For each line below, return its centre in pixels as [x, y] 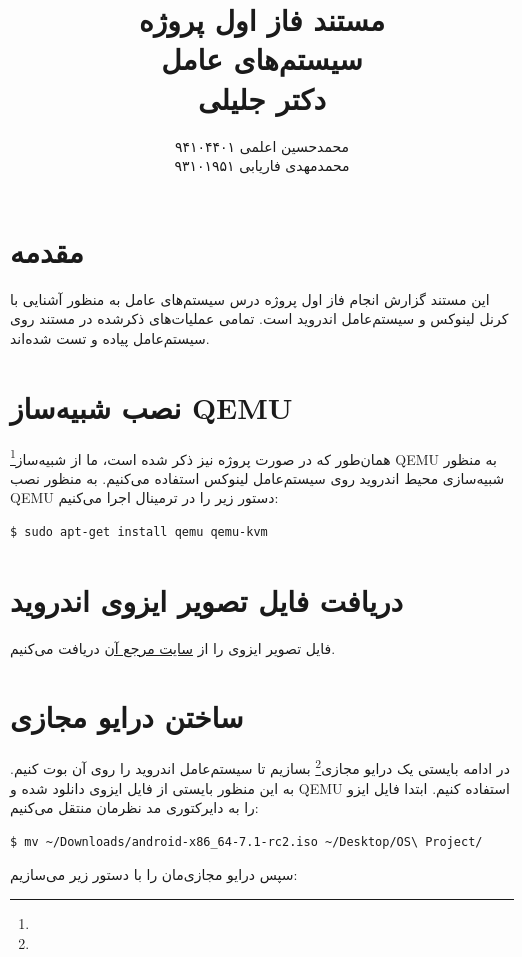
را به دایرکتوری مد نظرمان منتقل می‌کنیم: [134, 807]
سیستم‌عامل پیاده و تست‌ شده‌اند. [110, 337]
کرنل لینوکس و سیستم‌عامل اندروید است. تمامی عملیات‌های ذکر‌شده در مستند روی [259, 318]
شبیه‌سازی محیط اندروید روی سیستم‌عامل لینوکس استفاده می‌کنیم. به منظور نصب [257, 477]
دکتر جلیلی [262, 97]
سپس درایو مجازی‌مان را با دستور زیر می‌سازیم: [154, 874]
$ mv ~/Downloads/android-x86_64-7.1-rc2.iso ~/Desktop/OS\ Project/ [246, 841]
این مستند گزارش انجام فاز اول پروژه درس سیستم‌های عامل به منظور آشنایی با [250, 298]
